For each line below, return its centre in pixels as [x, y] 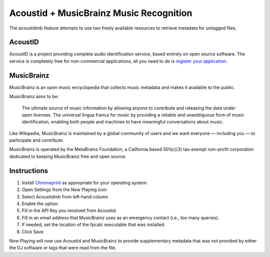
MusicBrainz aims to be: [34, 96]
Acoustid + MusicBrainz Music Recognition [101, 13]
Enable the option [40, 203]
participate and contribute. [37, 140]
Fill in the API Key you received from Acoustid [69, 210]
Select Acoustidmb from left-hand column [65, 196]
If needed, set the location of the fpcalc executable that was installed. [93, 224]
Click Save [33, 231]
